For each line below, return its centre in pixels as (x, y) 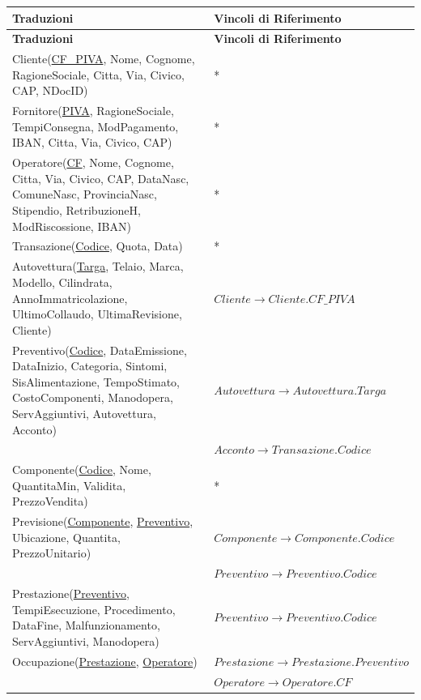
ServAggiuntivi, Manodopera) (86, 640)
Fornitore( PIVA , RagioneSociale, (93, 111)
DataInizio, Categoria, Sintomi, (90, 366)
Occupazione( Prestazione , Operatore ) (105, 661)
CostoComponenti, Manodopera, (93, 397)
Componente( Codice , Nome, (82, 470)
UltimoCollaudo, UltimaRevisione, (97, 314)
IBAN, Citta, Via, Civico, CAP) (92, 142)
